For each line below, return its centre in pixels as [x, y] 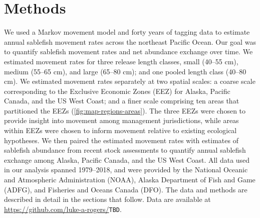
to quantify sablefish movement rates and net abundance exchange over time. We [128, 51]
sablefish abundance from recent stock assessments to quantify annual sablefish [125, 150]
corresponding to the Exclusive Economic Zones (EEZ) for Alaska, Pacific [117, 91]
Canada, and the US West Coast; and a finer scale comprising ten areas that [122, 101]
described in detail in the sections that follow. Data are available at [107, 199]
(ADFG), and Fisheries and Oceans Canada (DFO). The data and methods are [126, 189]
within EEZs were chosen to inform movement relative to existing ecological [120, 130]
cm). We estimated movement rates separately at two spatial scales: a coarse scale [130, 81]
